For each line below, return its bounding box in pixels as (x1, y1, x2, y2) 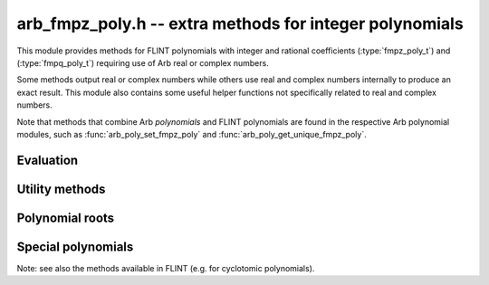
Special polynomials (16, 239, 134, 254)
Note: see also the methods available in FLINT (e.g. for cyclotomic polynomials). (16, 262, 315, 273)
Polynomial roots (16, 210, 115, 225)
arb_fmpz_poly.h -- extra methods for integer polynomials (16, 14, 464, 33)
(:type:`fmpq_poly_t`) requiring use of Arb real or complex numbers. (16, 57, 269, 68)
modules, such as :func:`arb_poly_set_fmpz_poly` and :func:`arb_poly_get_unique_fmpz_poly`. (16, 128, 367, 139)
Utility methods (16, 181, 106, 196)
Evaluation (16, 152, 79, 167)
